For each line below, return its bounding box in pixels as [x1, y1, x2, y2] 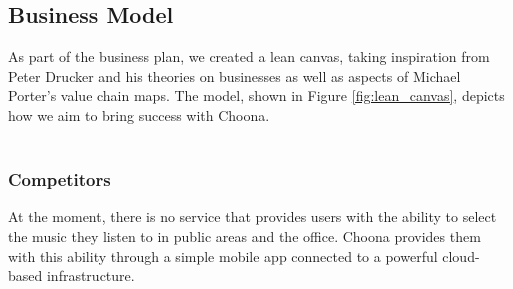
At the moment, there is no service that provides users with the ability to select [8, 206, 497, 227]
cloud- [442, 245, 480, 266]
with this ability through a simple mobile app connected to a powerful [8, 245, 438, 266]
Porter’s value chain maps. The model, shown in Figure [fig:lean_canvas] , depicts [8, 85, 505, 106]
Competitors [8, 167, 111, 192]
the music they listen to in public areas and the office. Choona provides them [8, 225, 481, 246]
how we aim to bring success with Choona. [8, 104, 270, 125]
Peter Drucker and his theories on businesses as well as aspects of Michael [8, 65, 461, 86]
